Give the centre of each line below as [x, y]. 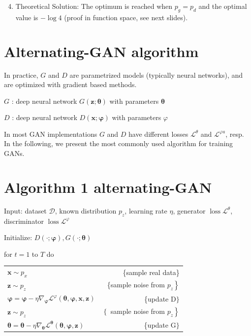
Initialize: [18, 237]
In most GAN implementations [51, 134]
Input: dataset [25, 210]
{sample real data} [151, 272]
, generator [189, 210]
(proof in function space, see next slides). [126, 17]
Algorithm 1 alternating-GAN [108, 187]
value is [27, 17]
